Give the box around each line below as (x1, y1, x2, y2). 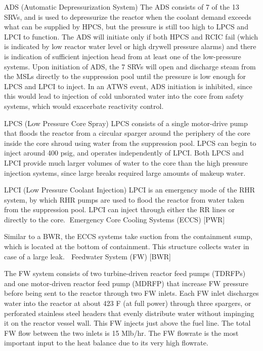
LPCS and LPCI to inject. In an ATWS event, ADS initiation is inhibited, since (4, 81, 252, 91)
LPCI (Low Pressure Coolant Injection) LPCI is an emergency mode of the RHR (4, 184, 255, 195)
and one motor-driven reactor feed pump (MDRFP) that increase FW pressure (4, 278, 248, 288)
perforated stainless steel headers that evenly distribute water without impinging (4, 307, 254, 318)
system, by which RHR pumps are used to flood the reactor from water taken (4, 194, 244, 205)
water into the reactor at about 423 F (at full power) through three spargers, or (4, 298, 251, 308)
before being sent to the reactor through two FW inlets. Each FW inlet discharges (4, 288, 259, 298)
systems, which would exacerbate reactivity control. (4, 100, 164, 111)
